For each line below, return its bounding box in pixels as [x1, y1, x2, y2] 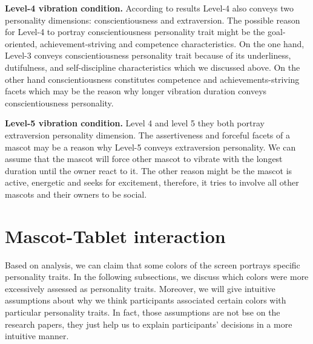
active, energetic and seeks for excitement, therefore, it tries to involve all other [5, 176, 299, 189]
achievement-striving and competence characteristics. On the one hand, [39, 37, 305, 50]
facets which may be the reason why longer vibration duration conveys [5, 85, 267, 97]
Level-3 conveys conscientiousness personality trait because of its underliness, [5, 49, 291, 62]
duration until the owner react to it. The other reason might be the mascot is [5, 164, 292, 177]
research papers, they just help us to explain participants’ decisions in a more [5, 317, 292, 330]
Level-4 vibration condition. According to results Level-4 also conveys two [5, 2, 294, 14]
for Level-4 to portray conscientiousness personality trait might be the [5, 25, 265, 38]
